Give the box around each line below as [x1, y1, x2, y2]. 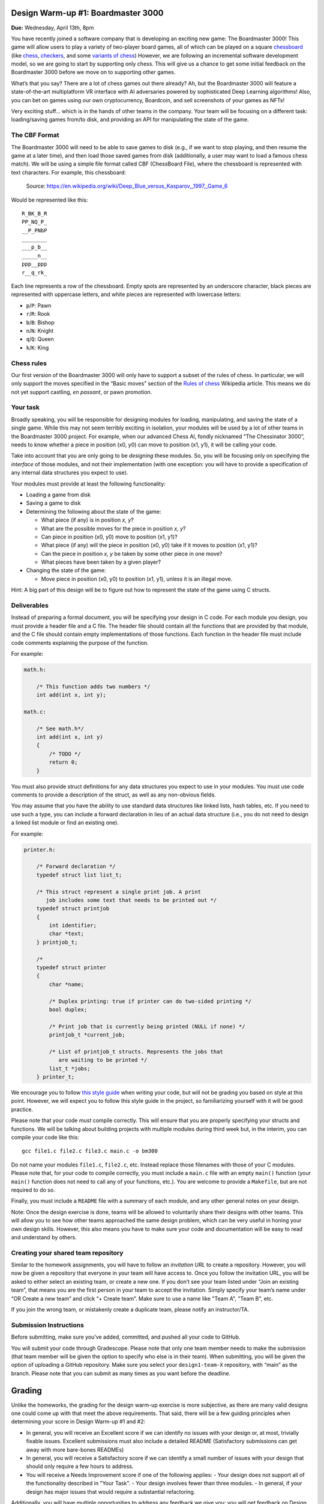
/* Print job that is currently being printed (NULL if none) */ [49, 1023, 245, 1030]
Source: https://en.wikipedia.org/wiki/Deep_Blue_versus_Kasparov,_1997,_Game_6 [26, 182, 228, 190]
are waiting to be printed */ [58, 1056, 148, 1064]
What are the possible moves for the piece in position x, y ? [41, 525, 186, 532]
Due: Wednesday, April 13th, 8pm [11, 24, 94, 31]
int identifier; [49, 922, 97, 929]
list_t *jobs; [49, 1065, 91, 1072]
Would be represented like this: [11, 196, 88, 203]
